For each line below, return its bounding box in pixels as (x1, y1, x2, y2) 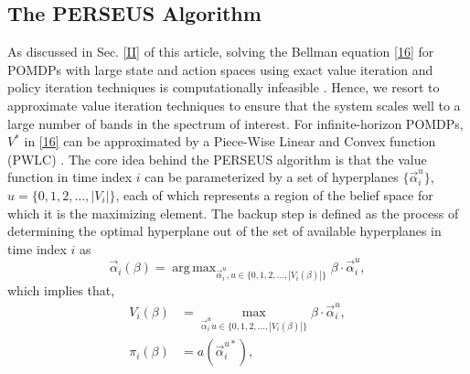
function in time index (7, 167, 133, 187)
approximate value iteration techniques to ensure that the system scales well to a (7, 95, 461, 114)
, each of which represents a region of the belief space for (115, 185, 433, 204)
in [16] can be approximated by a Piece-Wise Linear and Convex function (24, 132, 436, 151)
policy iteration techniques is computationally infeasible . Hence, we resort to (7, 78, 440, 97)
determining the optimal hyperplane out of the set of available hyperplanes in (7, 221, 442, 240)
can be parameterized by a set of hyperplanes (144, 167, 399, 187)
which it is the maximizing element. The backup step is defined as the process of (7, 203, 459, 222)
